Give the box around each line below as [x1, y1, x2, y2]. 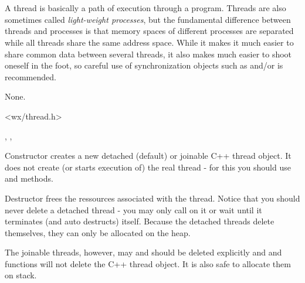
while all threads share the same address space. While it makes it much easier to [5, 36, 294, 48]
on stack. [5, 269, 37, 281]
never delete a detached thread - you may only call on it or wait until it [5, 203, 262, 216]
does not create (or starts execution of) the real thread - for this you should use [5, 161, 291, 173]
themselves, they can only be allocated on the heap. [5, 226, 191, 238]
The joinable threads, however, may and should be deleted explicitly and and [5, 246, 282, 258]
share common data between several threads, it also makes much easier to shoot [5, 47, 292, 60]
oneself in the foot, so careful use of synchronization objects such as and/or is [5, 59, 283, 71]
